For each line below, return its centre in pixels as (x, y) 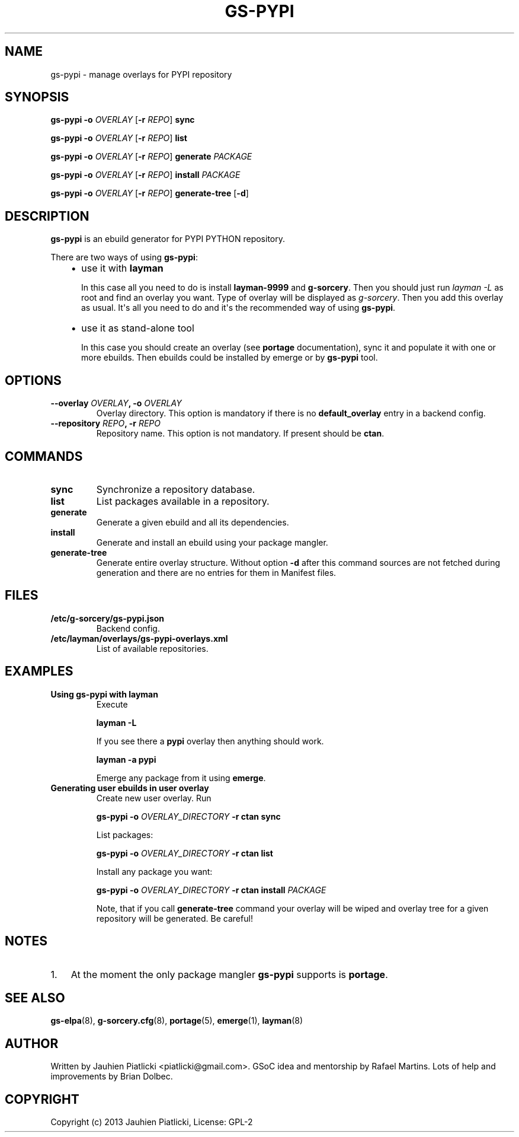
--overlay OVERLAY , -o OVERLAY (116, 403)
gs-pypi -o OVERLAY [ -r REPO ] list (119, 138)
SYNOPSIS (37, 97)
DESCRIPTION (47, 216)
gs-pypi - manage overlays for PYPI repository (141, 74)
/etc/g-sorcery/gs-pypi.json (108, 618)
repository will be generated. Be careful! (174, 918)
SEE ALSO (35, 998)
